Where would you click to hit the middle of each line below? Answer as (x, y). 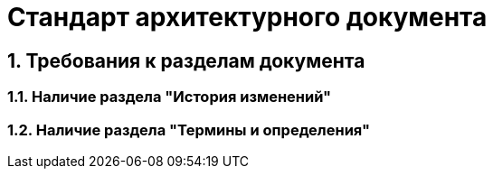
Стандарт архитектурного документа (247, 17)
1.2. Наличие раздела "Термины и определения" (189, 130)
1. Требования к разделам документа (186, 60)
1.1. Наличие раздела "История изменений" (170, 97)
